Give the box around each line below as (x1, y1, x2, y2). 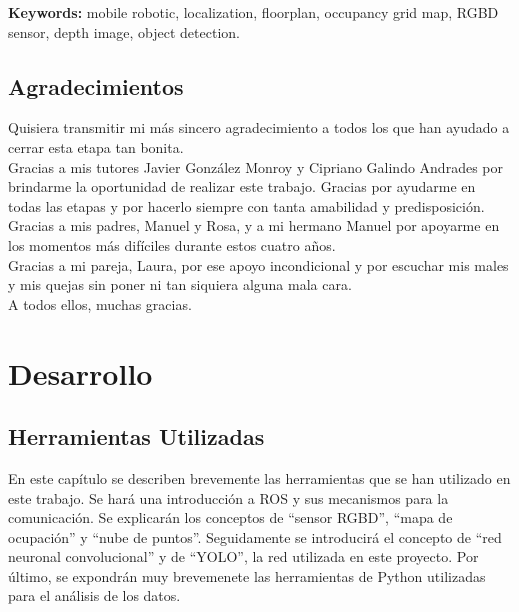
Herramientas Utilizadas (8, 421, 265, 452)
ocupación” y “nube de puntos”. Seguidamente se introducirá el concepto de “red (8, 526, 502, 547)
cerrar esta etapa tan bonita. (8, 136, 184, 157)
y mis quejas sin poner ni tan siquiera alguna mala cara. (8, 274, 352, 295)
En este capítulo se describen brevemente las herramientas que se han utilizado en (8, 467, 511, 488)
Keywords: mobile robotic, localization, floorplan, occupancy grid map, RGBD (8, 2, 499, 22)
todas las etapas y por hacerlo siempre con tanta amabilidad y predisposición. (8, 195, 485, 216)
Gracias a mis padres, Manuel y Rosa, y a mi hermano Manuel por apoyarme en (8, 215, 500, 236)
